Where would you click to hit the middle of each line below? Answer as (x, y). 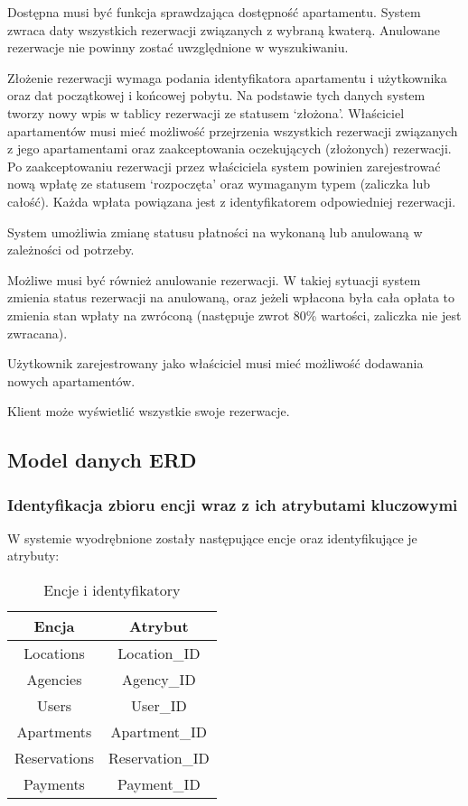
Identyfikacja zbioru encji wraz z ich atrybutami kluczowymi (233, 504)
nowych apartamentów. (71, 380)
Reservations (54, 758)
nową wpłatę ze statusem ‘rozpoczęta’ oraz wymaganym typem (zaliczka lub (219, 184)
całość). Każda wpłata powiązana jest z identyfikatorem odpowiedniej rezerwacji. (232, 201)
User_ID (159, 706)
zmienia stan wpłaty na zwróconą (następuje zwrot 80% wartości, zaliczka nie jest (234, 315)
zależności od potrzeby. (71, 250)
